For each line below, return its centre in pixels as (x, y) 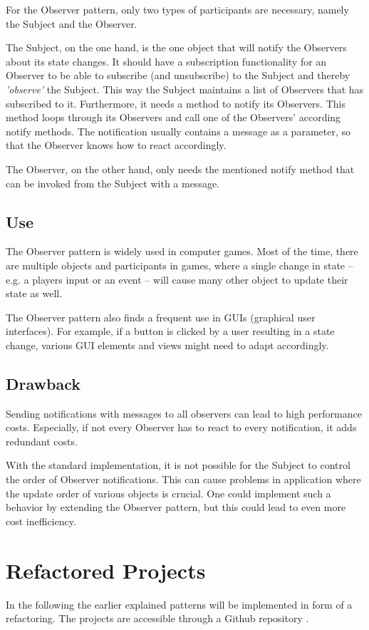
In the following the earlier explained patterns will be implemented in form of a (179, 604)
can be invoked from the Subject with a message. (113, 183)
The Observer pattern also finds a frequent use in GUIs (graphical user (161, 317)
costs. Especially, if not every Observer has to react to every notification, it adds (181, 427)
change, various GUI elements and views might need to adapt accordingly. (167, 345)
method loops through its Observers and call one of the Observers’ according (173, 117)
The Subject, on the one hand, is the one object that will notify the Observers (176, 47)
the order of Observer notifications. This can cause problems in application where (183, 479)
